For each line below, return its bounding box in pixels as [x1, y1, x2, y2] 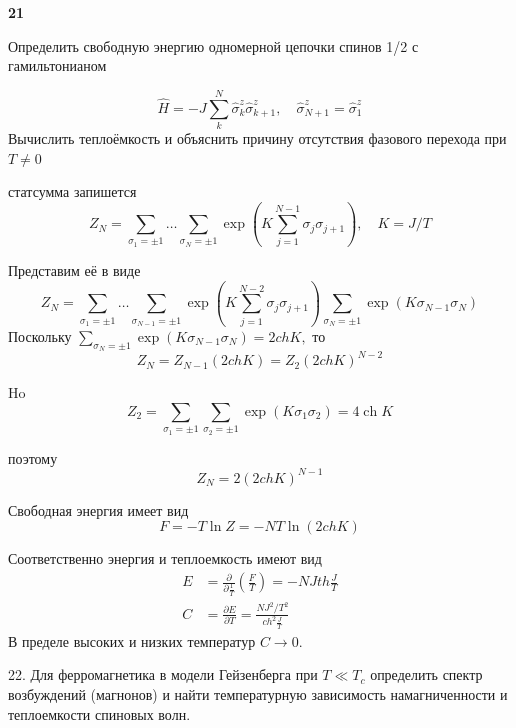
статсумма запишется [8, 181, 137, 202]
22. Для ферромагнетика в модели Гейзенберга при [8, 664, 318, 685]
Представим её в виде [8, 260, 141, 281]
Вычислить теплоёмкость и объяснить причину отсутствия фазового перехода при [8, 127, 507, 148]
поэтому [8, 447, 58, 468]
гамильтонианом [8, 55, 107, 76]
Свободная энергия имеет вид [8, 499, 189, 520]
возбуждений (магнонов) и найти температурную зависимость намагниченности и [8, 683, 508, 704]
